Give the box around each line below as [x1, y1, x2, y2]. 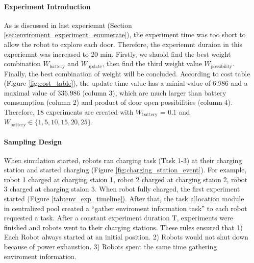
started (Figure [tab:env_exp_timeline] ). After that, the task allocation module [4, 193, 244, 204]
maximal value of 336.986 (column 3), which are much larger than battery [4, 87, 227, 97]
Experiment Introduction [4, 1, 91, 11]
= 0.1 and [160, 107, 190, 117]
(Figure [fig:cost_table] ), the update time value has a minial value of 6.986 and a [4, 78, 248, 88]
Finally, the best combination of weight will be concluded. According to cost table [4, 68, 250, 78]
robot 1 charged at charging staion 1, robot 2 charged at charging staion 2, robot [4, 174, 248, 184]
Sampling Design [4, 136, 62, 146]
